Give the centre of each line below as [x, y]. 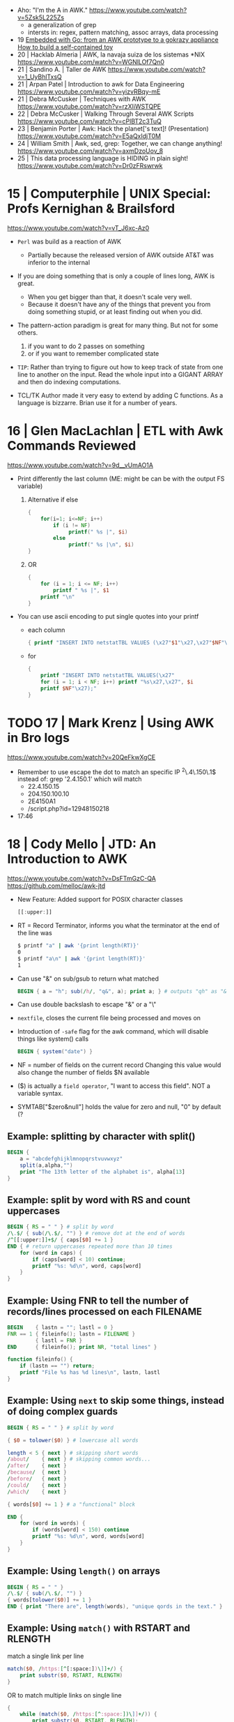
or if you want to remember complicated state [93, 353]
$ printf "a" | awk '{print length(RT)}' [78, 946]
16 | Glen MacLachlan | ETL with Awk [116, 431]
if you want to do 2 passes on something [86, 346]
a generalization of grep [62, 25]
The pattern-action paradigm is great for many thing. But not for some [118, 325]
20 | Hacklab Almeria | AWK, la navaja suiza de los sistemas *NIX [111, 54]
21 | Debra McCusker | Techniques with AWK [81, 99]
